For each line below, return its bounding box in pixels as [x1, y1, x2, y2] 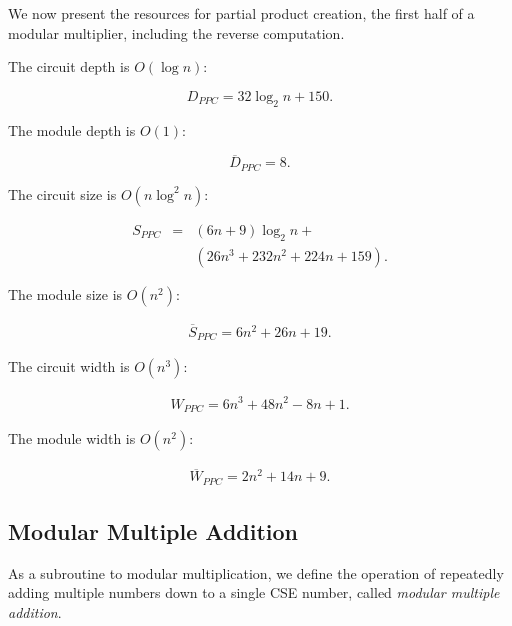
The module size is [8, 283, 123, 304]
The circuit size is [8, 183, 117, 204]
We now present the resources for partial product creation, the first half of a [8, 3, 475, 23]
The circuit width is [8, 356, 130, 377]
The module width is [8, 427, 136, 448]
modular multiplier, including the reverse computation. [8, 22, 345, 43]
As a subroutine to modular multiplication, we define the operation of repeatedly [8, 562, 504, 583]
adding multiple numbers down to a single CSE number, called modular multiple [8, 582, 500, 603]
